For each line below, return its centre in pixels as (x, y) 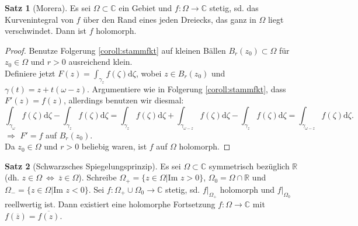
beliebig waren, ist (114, 146)
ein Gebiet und (145, 8)
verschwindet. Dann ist (46, 31)
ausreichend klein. (100, 62)
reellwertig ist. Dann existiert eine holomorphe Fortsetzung (110, 204)
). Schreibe (98, 177)
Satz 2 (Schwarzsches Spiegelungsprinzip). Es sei (93, 166)
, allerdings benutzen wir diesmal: (124, 100)
